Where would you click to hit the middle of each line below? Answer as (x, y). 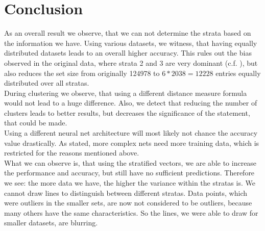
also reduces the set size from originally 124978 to (82, 73)
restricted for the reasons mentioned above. (72, 153)
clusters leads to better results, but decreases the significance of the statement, (127, 112)
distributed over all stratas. (47, 83)
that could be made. (36, 123)
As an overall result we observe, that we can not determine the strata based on (128, 33)
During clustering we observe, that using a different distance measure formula (126, 93)
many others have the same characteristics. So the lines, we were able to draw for (131, 212)
